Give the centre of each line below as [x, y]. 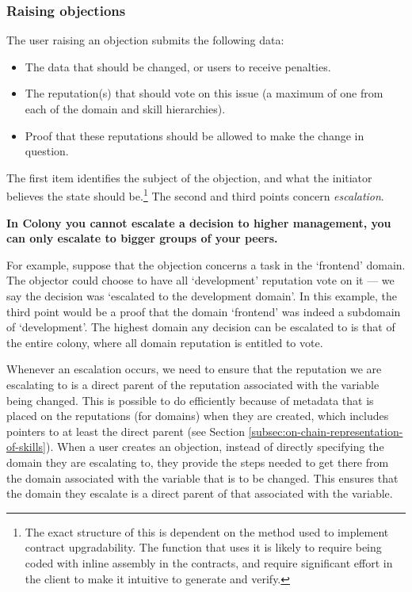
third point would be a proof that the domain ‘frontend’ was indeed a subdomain [204, 311]
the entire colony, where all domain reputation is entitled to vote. [165, 342]
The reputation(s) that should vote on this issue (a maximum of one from [204, 93]
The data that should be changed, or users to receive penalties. [178, 66]
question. [47, 151]
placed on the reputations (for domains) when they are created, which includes [198, 416]
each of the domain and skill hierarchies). [125, 109]
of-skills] [26, 447]
